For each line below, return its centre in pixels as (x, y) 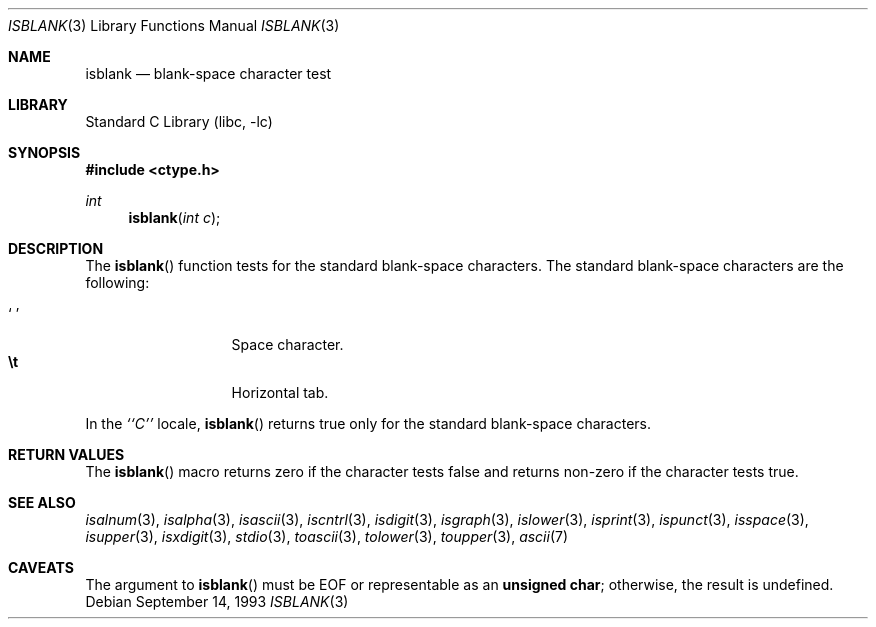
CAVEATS (41, 567)
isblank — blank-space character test (208, 73)
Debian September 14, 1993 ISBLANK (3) (217, 601)
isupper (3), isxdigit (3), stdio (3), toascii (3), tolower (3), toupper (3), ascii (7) (327, 536)
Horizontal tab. (280, 392)
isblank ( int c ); (174, 217)
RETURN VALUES (66, 454)
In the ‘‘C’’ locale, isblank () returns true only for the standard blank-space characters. (368, 423)
